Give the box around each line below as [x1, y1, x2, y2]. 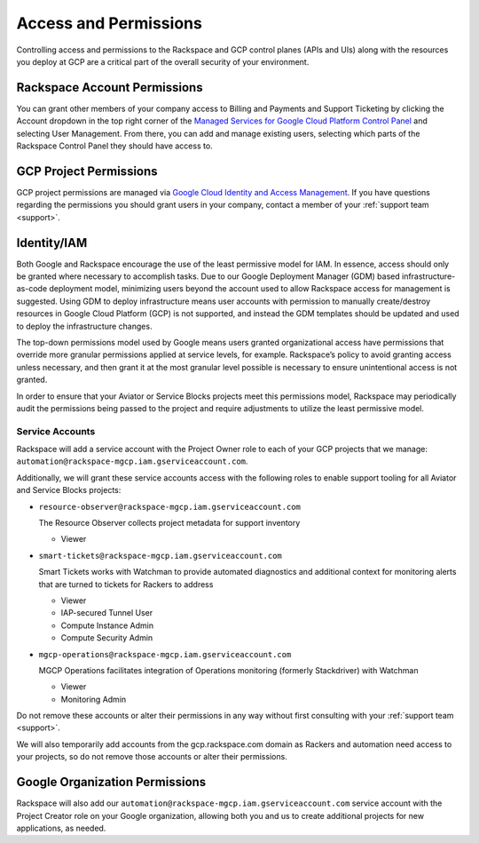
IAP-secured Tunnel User [60, 608, 153, 618]
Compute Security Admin [60, 632, 153, 643]
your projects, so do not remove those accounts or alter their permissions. [16, 752, 287, 762]
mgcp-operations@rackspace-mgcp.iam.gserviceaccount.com [38, 649, 292, 659]
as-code [16, 283, 48, 294]
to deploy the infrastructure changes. [16, 321, 153, 331]
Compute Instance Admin [60, 620, 154, 631]
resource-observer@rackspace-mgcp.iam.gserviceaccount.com [38, 502, 302, 512]
